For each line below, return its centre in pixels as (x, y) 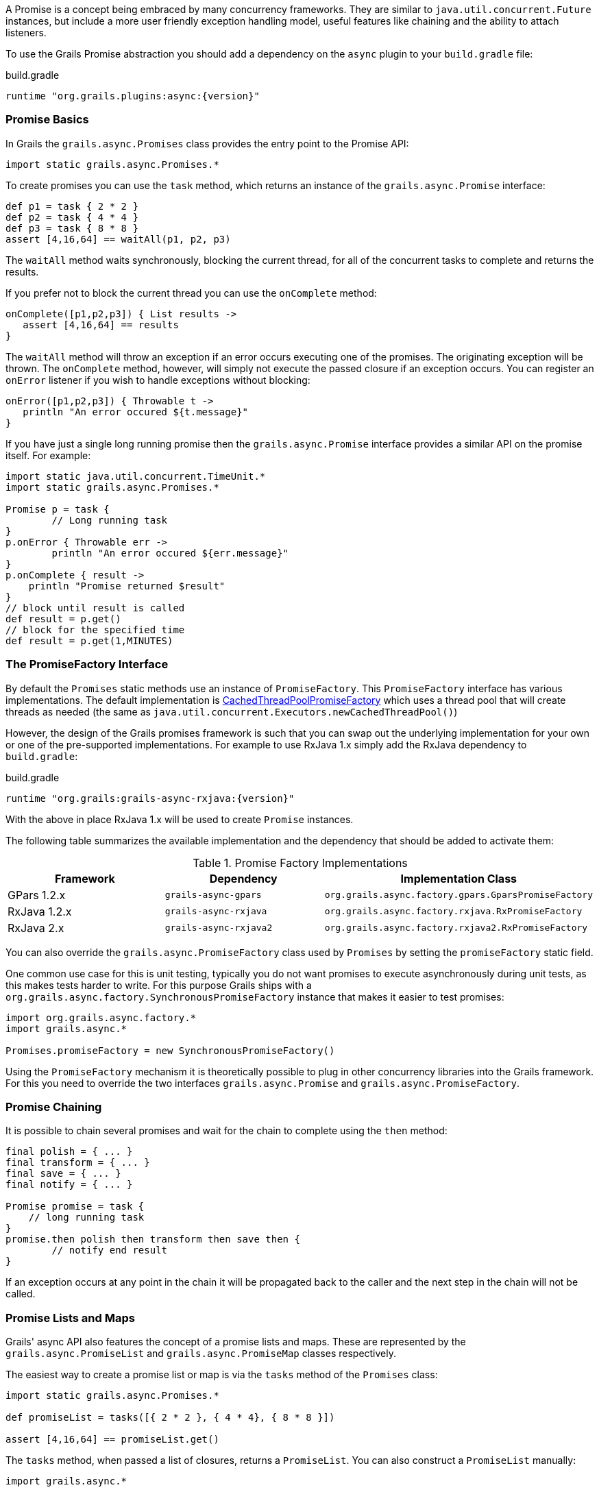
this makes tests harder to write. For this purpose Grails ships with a (159, 985)
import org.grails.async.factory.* (101, 1017)
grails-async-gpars (213, 895)
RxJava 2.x (36, 928)
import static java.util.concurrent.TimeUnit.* (136, 476)
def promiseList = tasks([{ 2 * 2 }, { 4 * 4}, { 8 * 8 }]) (170, 1417)
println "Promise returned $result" (127, 586)
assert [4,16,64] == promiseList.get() (112, 1439)
